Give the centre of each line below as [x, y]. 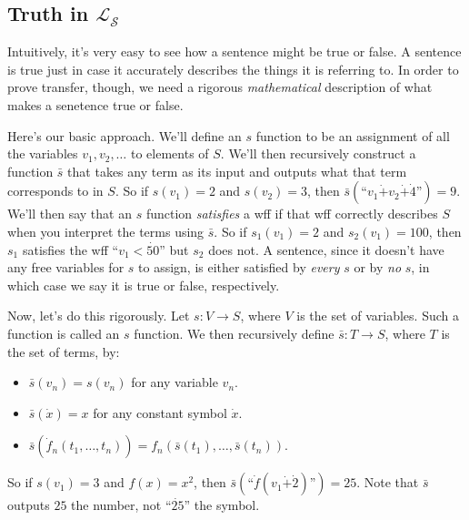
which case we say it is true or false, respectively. [144, 285]
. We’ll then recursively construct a [318, 153]
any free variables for [66, 267]
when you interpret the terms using [106, 231]
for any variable [175, 382]
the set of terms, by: [64, 351]
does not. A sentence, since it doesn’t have [326, 249]
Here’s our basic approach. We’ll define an [125, 135]
